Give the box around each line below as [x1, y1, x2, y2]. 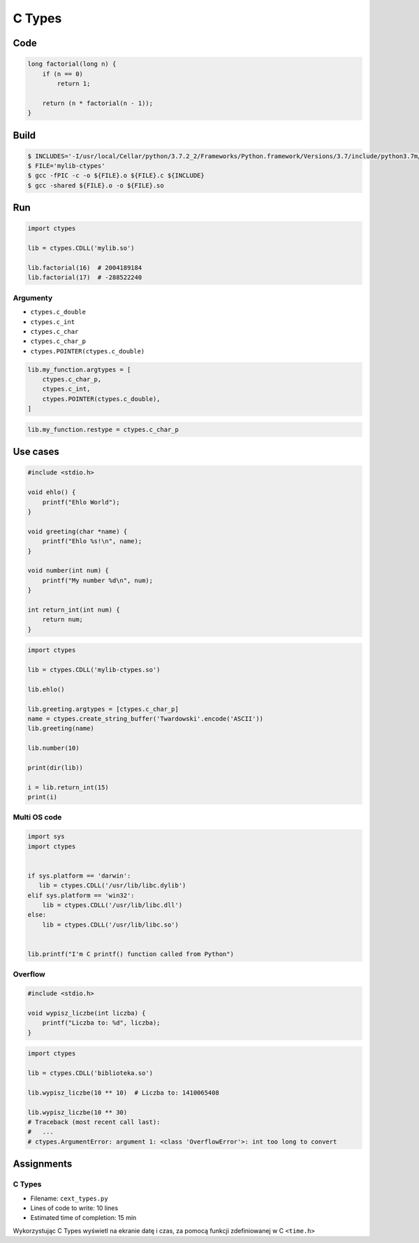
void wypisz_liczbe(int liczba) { [27, 1009, 146, 1017]
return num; [42, 616, 84, 624]
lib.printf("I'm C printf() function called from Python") [27, 950, 234, 958]
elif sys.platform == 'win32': [27, 891, 135, 899]
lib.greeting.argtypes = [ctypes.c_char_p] [27, 705, 179, 713]
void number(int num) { [27, 567, 110, 575]
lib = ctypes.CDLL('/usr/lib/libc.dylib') [38, 882, 186, 890]
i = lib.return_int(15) [27, 783, 110, 791]
